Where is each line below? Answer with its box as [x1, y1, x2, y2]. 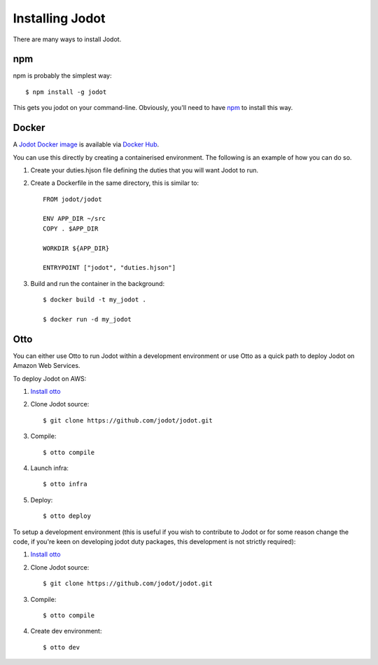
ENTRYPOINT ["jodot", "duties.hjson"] [43, 263, 176, 272]
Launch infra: [30, 464, 69, 472]
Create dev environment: [30, 627, 102, 636]
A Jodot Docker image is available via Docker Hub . [13, 140, 160, 149]
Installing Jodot [13, 11, 106, 26]
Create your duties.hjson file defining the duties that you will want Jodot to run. [30, 165, 259, 174]
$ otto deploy [43, 512, 91, 520]
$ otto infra [43, 480, 87, 488]
